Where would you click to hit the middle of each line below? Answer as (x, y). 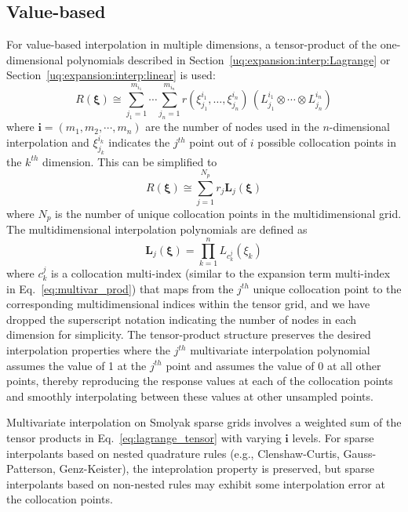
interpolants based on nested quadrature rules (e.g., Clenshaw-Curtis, (173, 453)
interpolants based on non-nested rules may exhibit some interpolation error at (196, 483)
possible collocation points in (327, 142)
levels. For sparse (333, 438)
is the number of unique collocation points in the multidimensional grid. (228, 213)
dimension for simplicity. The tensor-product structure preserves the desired (189, 334)
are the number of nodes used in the (232, 127)
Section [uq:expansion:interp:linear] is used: (111, 75)
